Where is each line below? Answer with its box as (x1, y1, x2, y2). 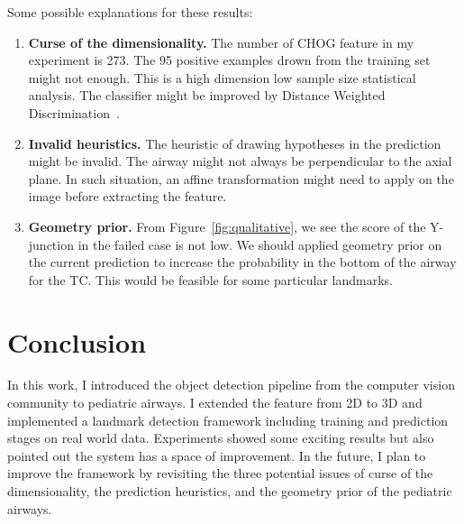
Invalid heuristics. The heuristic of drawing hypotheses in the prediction (28, 133, 441, 152)
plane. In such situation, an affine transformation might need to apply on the (28, 169, 454, 188)
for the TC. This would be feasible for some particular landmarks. (28, 270, 393, 289)
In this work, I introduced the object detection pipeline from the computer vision (7, 375, 455, 394)
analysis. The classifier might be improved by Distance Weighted (28, 86, 386, 105)
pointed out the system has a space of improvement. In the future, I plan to (7, 446, 426, 464)
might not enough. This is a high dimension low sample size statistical (28, 68, 416, 87)
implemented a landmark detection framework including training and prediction (7, 410, 449, 429)
